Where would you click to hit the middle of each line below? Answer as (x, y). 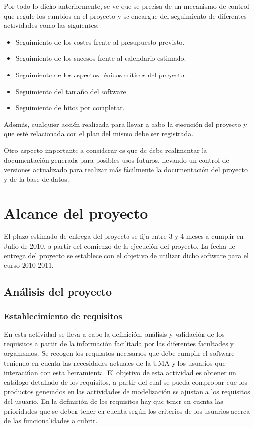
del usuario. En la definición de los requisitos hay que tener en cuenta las (114, 401)
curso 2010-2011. (29, 265)
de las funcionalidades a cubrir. (51, 420)
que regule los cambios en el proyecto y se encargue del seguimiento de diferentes (125, 15)
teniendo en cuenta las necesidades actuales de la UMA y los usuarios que (115, 363)
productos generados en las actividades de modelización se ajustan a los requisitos (127, 391)
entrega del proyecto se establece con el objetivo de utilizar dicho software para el (126, 255)
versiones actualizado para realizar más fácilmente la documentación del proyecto (126, 169)
